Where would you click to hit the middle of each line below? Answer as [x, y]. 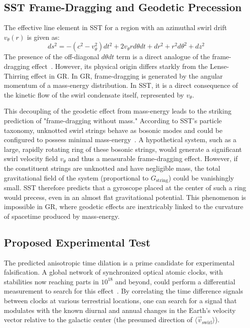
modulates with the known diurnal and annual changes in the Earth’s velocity [120, 310]
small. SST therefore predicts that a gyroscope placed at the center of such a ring [125, 187]
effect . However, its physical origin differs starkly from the [120, 66]
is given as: [43, 37]
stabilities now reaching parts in [51, 281]
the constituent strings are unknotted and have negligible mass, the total [112, 168]
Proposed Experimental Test [77, 242]
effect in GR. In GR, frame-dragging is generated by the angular [127, 75]
